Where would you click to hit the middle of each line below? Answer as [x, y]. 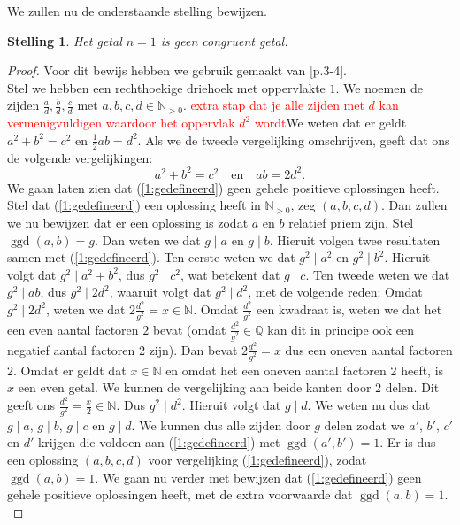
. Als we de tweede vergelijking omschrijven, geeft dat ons [294, 139]
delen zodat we [364, 425]
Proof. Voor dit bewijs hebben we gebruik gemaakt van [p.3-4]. [177, 70]
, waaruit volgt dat [160, 292]
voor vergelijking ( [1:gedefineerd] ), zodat [257, 460]
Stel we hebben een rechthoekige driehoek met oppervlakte [166, 87]
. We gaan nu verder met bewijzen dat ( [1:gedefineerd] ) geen [258, 477]
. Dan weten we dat [148, 239]
